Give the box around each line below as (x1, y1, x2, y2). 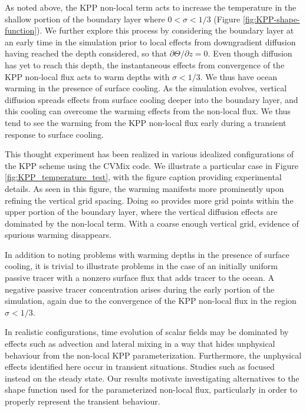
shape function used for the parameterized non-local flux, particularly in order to (5, 383, 297, 396)
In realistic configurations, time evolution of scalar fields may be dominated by (5, 326, 289, 338)
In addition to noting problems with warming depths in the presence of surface (5, 248, 289, 260)
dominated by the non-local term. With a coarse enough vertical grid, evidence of (5, 217, 299, 229)
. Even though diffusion (208, 47, 292, 59)
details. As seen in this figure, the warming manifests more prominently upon (5, 182, 284, 194)
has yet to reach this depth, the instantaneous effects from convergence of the (5, 58, 285, 71)
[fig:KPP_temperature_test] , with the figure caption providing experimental (5, 171, 282, 183)
